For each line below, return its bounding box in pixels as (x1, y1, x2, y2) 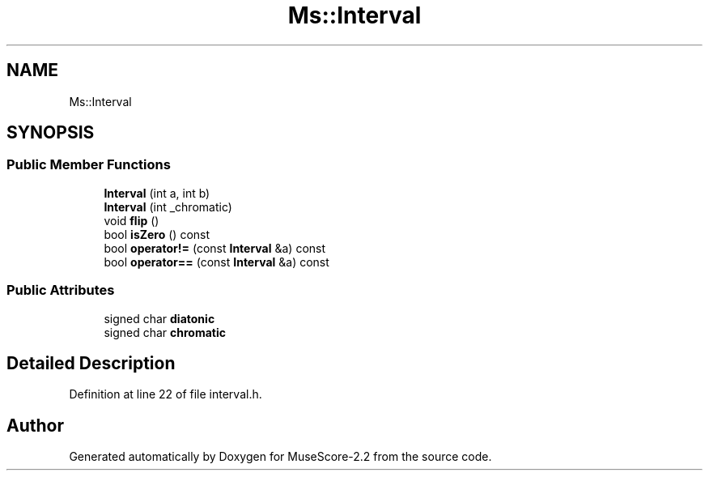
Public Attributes (6, 282, 115, 299)
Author (6, 415, 64, 436)
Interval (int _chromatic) (104, 199, 232, 214)
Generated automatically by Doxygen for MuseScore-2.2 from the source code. (69, 449, 492, 464)
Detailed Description (6, 352, 176, 373)
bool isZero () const (104, 227, 210, 241)
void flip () (104, 213, 159, 228)
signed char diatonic (104, 311, 215, 326)
